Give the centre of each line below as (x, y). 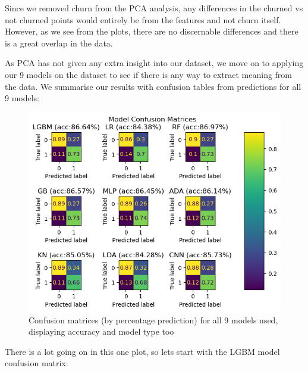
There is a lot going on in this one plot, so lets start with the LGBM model (142, 351)
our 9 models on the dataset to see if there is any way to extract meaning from (149, 74)
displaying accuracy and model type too (101, 331)
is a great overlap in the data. (59, 43)
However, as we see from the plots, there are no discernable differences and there (152, 31)
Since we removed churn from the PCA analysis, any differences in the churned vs (154, 8)
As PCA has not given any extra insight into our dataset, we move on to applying (154, 63)
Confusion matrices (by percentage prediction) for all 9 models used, (153, 319)
